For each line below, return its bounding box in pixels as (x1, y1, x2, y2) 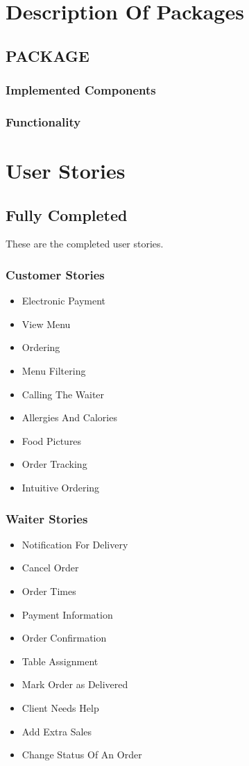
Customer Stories (6, 266, 105, 283)
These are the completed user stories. (6, 236, 164, 251)
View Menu (22, 316, 71, 331)
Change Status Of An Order (22, 747, 142, 762)
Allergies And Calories (22, 410, 117, 425)
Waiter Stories (6, 510, 88, 527)
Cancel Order (22, 560, 79, 575)
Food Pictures (22, 433, 82, 448)
